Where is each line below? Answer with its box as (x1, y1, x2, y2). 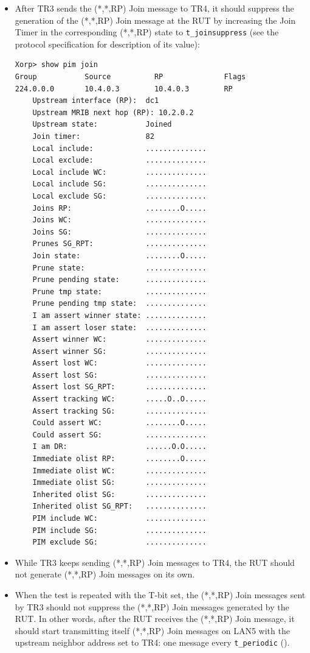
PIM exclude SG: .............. (32, 538, 207, 547)
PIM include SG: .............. (32, 526, 207, 535)
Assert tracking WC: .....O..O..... (32, 395, 207, 404)
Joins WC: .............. (32, 216, 207, 225)
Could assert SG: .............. (32, 430, 207, 439)
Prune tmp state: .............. (32, 287, 207, 296)
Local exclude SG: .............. (32, 191, 207, 200)
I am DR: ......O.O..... (32, 442, 207, 451)
